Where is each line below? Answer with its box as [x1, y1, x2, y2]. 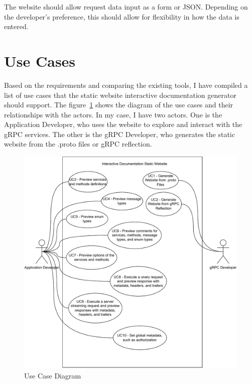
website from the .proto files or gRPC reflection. [4, 139, 152, 149]
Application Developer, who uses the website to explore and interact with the [4, 119, 242, 130]
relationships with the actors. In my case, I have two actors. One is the [4, 109, 222, 119]
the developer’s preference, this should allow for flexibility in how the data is [4, 11, 239, 22]
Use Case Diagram [24, 370, 81, 380]
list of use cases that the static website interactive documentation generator [4, 89, 236, 100]
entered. [4, 21, 29, 32]
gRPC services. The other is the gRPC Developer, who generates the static [4, 129, 235, 139]
